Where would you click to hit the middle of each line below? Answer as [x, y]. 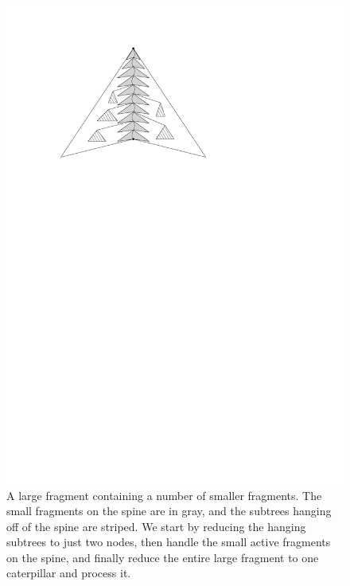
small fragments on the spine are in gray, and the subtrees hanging [169, 511]
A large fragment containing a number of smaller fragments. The [164, 495]
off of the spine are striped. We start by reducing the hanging [156, 526]
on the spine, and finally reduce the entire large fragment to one [163, 557]
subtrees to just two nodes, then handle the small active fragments [169, 542]
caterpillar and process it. [69, 573]
